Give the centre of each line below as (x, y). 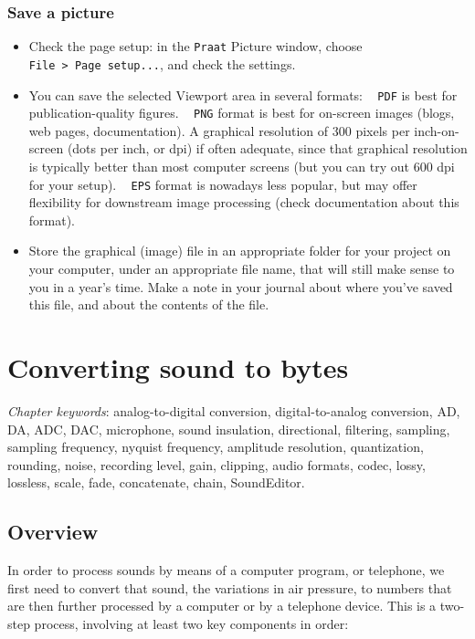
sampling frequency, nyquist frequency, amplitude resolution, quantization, (216, 447)
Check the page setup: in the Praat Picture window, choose (195, 46)
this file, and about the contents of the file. (149, 304)
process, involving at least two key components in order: (191, 623)
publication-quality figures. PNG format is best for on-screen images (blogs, (242, 113)
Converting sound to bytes (178, 367)
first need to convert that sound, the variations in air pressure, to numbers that (230, 587)
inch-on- (437, 130)
